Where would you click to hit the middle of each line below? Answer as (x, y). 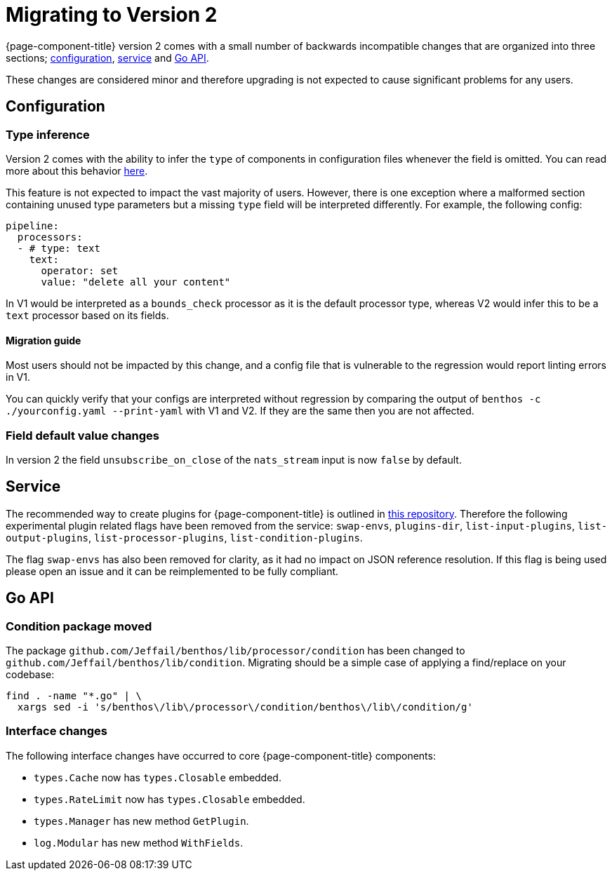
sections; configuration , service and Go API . (107, 58)
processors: (50, 237)
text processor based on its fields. (87, 315)
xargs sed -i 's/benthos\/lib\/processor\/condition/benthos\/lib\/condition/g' (245, 707)
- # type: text (59, 248)
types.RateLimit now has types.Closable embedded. (169, 799)
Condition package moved (79, 626)
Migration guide (44, 340)
